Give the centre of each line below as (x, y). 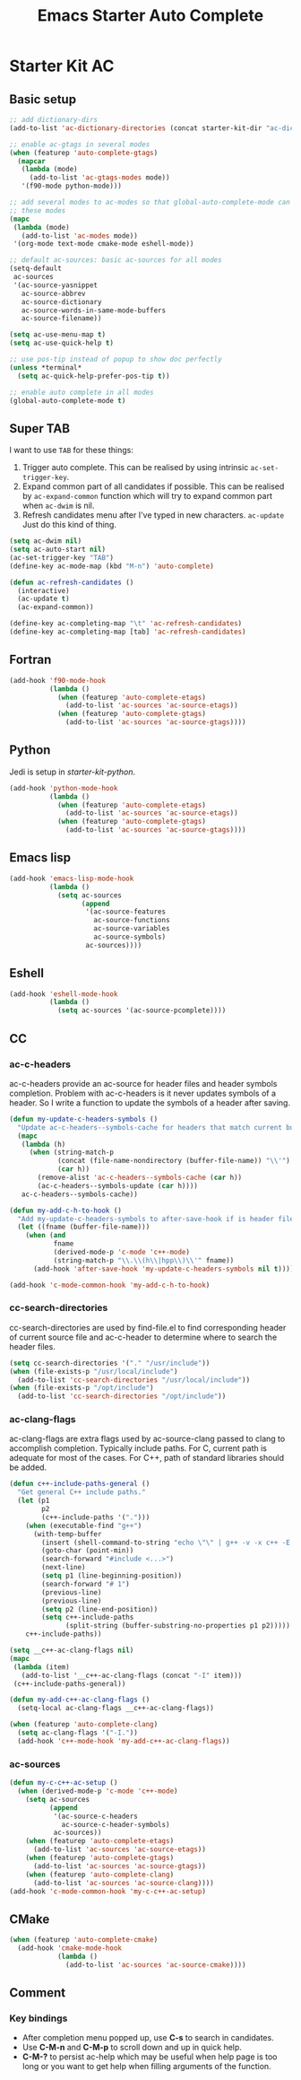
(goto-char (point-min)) (88, 1551)
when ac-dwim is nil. (58, 506)
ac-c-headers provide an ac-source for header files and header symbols (143, 1083)
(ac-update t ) (43, 599)
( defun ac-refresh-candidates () (72, 582)
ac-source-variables (132, 929)
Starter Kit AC (62, 66)
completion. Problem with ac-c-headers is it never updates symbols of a (142, 1093)
